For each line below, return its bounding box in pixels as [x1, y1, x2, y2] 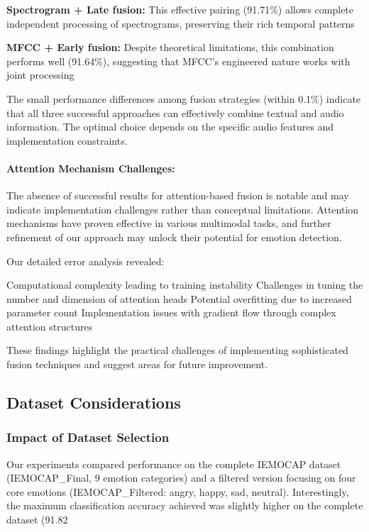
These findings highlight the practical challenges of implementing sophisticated [6, 343, 348, 358]
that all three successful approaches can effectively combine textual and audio [6, 105, 344, 120]
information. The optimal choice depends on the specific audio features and [6, 119, 334, 134]
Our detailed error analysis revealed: [6, 253, 165, 268]
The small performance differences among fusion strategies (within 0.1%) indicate [6, 91, 361, 106]
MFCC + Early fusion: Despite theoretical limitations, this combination [6, 40, 334, 55]
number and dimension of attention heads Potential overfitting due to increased [6, 291, 352, 306]
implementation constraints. [6, 133, 128, 148]
